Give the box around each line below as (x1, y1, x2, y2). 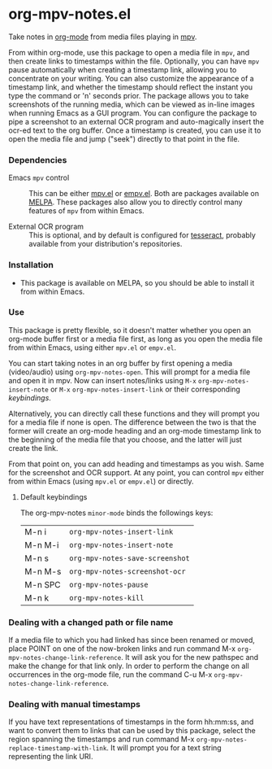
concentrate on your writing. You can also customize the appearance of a (8, 73, 254, 83)
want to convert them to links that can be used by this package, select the (8, 726, 256, 736)
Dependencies (8, 154, 67, 165)
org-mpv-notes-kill (68, 593, 145, 602)
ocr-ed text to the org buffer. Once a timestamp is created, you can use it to (8, 125, 261, 135)
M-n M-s (24, 566, 62, 577)
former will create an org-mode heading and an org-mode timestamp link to (8, 426, 261, 435)
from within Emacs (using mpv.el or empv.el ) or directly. (8, 476, 194, 486)
